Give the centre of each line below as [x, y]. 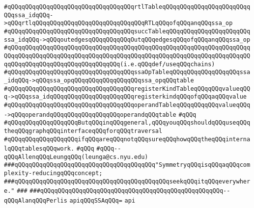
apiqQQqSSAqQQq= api [102, 201]
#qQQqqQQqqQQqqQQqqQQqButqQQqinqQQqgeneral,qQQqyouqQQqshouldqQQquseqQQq [127, 123]
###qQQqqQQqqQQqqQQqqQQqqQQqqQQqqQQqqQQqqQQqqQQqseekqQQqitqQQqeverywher [127, 181]
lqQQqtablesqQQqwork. [39, 149]
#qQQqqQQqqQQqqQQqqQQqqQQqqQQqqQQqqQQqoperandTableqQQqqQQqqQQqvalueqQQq [127, 105]
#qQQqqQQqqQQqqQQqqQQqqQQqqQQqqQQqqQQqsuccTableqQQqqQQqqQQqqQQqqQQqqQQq [127, 31]
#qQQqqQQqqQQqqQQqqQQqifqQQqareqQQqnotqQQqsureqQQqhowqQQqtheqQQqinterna [127, 139]
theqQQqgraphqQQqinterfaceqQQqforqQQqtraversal [83, 131]
